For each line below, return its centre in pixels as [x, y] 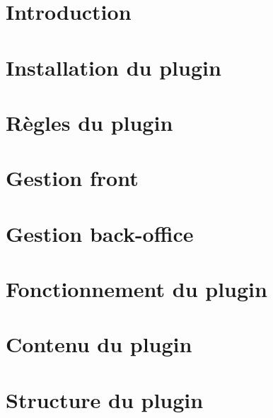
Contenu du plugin [99, 344]
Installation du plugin [114, 67]
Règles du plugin [89, 122]
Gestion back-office [100, 233]
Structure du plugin [105, 399]
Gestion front [72, 178]
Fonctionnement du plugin [136, 289]
